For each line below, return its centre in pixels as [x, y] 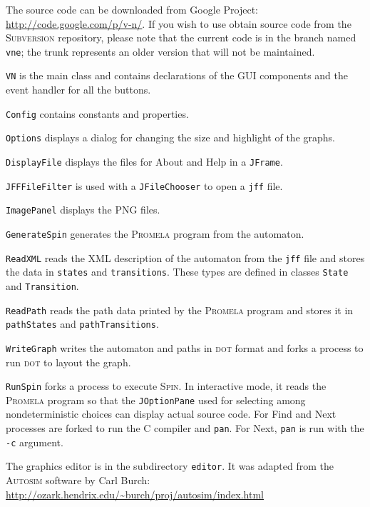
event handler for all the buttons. [78, 90]
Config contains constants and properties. [97, 113]
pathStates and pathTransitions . [82, 324]
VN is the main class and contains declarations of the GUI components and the [177, 75]
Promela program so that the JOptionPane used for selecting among [156, 400]
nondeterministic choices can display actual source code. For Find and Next [171, 414]
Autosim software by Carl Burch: [78, 480]
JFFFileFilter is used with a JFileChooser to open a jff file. [144, 185]
